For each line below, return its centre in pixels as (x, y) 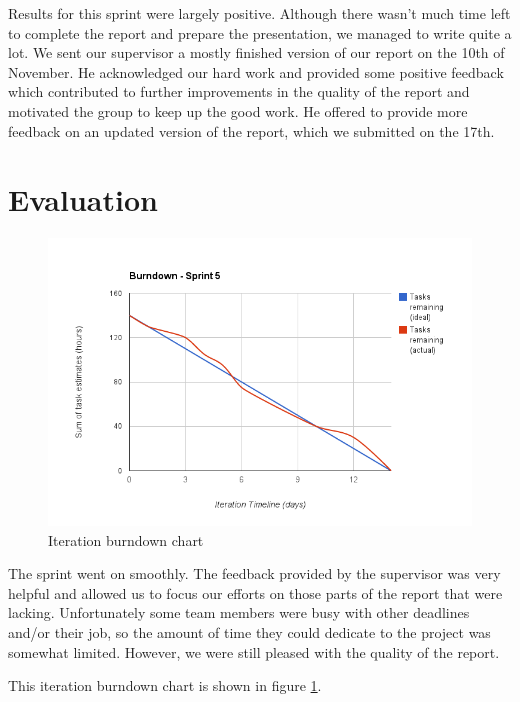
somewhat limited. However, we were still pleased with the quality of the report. (254, 651)
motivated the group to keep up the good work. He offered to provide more (238, 110)
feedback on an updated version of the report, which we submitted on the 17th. (251, 130)
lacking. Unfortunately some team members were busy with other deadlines (239, 612)
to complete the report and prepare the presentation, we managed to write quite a (260, 32)
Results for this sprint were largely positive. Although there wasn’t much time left (259, 13)
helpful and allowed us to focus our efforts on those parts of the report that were (255, 592)
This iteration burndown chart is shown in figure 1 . (165, 685)
